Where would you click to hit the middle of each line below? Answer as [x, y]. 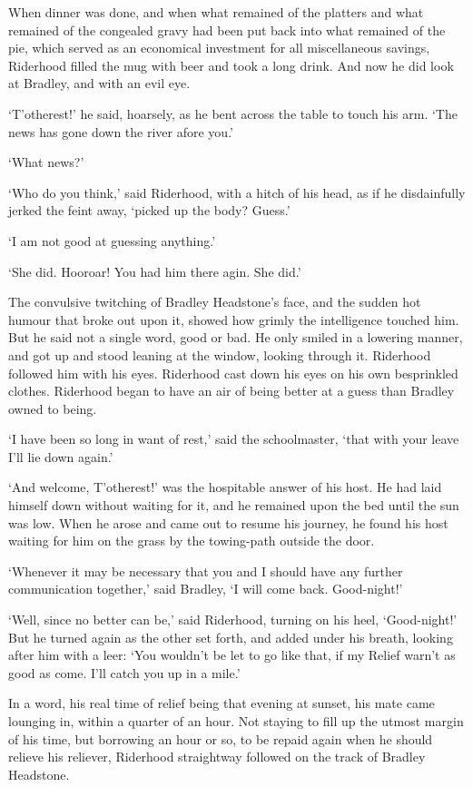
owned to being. [53, 408]
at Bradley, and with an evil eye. [99, 83]
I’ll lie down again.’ [61, 456]
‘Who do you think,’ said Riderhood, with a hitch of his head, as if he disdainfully [237, 192]
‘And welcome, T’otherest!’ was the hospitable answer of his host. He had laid [225, 487]
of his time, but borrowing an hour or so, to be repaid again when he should [221, 738]
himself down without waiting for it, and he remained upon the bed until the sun [234, 505]
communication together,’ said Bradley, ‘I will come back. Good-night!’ [206, 589]
